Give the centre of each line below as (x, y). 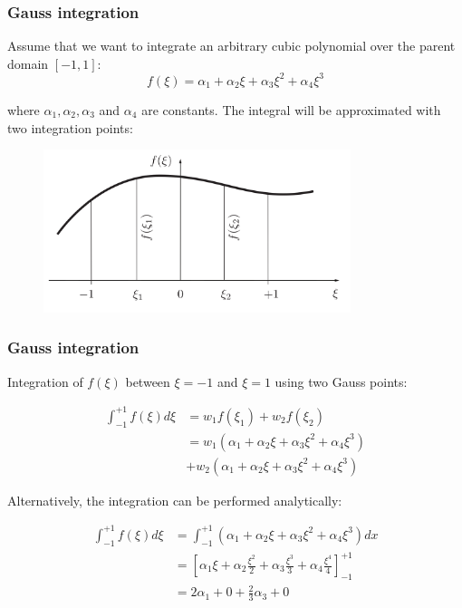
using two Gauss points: (341, 381)
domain (28, 63)
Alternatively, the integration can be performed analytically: (175, 500)
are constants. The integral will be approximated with (291, 109)
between (148, 381)
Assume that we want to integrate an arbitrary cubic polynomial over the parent (231, 46)
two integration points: (70, 127)
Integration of (45, 381)
